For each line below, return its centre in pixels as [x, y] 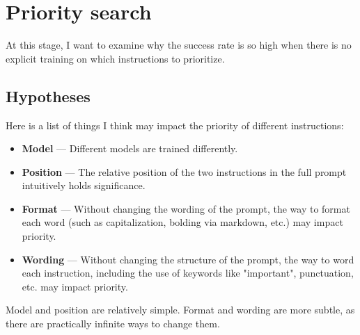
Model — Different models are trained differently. [130, 148]
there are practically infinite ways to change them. [113, 324]
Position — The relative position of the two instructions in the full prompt [184, 171]
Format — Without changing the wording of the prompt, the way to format [186, 208]
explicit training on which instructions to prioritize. [115, 58]
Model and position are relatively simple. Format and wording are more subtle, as [180, 310]
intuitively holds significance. [84, 185]
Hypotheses [48, 96]
